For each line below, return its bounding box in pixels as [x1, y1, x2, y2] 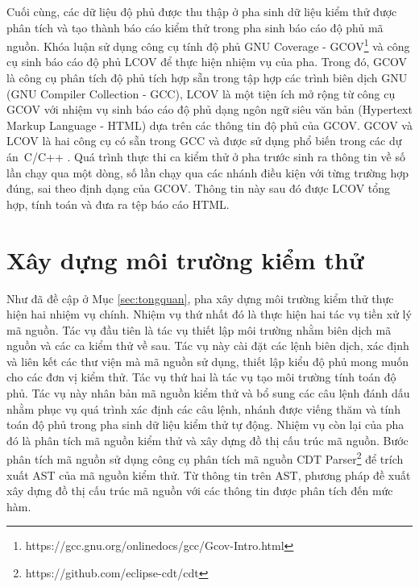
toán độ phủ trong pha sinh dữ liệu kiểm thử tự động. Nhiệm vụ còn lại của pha [6, 416, 404, 433]
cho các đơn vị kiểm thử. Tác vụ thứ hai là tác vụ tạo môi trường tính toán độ [6, 368, 396, 385]
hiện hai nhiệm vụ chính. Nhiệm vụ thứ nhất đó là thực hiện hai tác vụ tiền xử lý [6, 306, 412, 323]
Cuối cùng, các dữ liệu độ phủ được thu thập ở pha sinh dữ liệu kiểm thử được [6, 3, 397, 19]
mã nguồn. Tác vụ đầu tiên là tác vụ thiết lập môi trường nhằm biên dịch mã [6, 321, 392, 338]
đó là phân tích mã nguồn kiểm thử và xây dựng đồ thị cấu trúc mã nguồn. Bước [6, 431, 409, 448]
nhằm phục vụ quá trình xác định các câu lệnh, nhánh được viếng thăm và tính [6, 400, 400, 417]
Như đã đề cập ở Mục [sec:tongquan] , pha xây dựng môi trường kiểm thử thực [6, 289, 394, 306]
